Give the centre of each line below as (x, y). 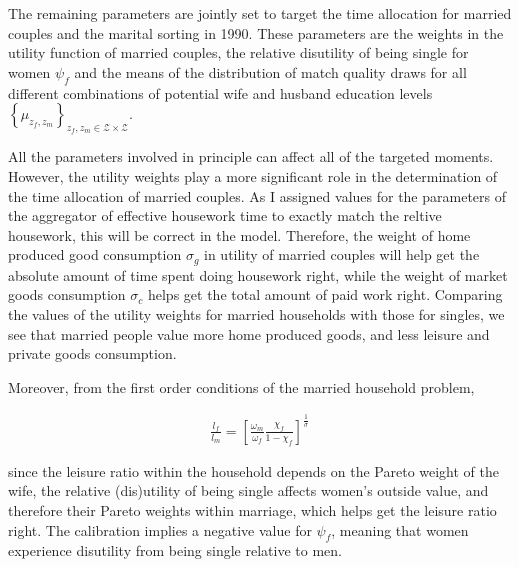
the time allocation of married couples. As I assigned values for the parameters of (257, 195)
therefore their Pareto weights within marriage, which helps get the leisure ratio (252, 509)
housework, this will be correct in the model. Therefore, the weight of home (239, 234)
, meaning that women (400, 529)
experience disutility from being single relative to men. (175, 550)
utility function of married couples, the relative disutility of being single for (238, 52)
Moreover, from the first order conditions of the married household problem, (241, 386)
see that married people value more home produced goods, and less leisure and (249, 333)
